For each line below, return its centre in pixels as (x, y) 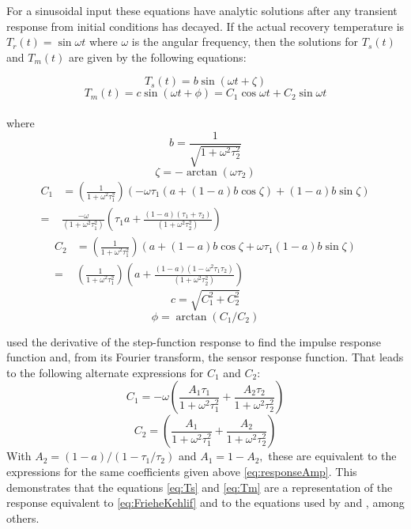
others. (23, 518)
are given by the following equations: (158, 57)
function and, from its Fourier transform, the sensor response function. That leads (205, 357)
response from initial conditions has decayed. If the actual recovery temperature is (205, 26)
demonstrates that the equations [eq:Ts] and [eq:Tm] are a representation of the (200, 487)
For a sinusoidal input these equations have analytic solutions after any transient (202, 10)
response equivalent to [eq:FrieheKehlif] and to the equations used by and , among (205, 503)
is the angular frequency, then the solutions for (245, 42)
